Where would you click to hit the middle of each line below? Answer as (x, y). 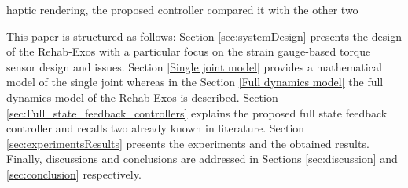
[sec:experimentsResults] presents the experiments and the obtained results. (188, 143)
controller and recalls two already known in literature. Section (156, 128)
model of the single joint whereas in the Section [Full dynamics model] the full (195, 82)
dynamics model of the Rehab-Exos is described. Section (142, 97)
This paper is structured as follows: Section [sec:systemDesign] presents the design (204, 36)
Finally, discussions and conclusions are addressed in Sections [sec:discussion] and (202, 159)
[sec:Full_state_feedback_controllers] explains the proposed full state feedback (197, 112)
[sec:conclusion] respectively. (74, 174)
